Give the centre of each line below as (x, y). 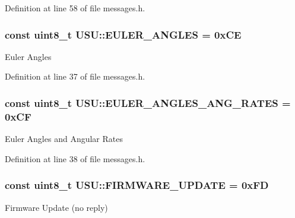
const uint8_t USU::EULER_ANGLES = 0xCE (123, 34)
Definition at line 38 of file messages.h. (75, 158)
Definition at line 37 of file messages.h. (75, 76)
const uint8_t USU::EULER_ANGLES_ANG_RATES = (148, 102)
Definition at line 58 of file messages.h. (75, 8)
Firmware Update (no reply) (56, 207)
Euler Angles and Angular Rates (64, 139)
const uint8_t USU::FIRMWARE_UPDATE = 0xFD (137, 185)
